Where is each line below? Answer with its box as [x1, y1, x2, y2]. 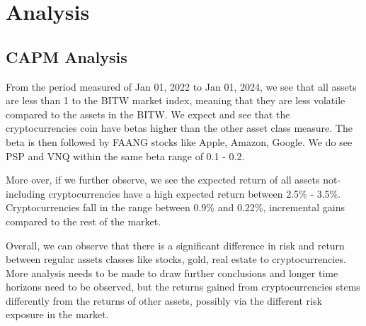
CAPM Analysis [6, 45, 127, 67]
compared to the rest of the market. [6, 213, 161, 228]
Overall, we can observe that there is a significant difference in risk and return [6, 237, 345, 252]
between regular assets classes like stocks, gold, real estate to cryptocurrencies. [6, 252, 346, 266]
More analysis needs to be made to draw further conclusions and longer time [6, 265, 338, 280]
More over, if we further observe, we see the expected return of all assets [6, 172, 320, 187]
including [6, 186, 46, 201]
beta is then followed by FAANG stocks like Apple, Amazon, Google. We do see [6, 134, 353, 149]
